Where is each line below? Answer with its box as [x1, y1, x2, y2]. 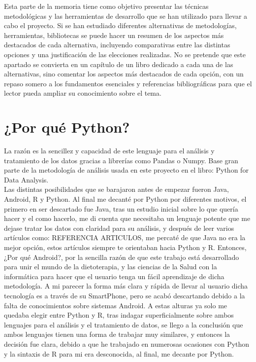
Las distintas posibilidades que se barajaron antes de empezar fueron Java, [4, 184, 229, 194]
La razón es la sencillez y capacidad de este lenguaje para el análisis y [4, 145, 215, 156]
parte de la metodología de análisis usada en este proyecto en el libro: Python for [4, 165, 249, 175]
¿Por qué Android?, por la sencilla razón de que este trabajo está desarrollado [4, 252, 239, 262]
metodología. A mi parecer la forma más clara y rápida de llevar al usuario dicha [4, 281, 248, 291]
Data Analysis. [4, 174, 49, 184]
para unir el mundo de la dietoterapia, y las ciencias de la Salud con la [4, 261, 217, 272]
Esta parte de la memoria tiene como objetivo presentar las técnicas [4, 1, 209, 11]
